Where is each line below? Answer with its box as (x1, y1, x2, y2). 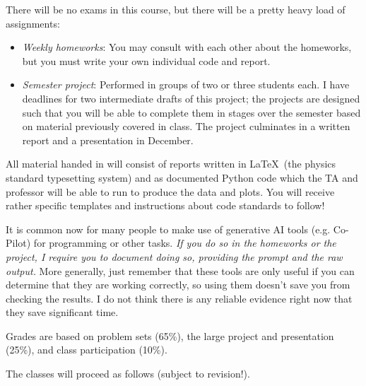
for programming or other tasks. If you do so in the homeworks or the (33, 235, 336, 250)
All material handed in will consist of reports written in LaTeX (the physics (6, 156, 336, 171)
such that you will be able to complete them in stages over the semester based (22, 105, 361, 119)
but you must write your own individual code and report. (22, 53, 271, 68)
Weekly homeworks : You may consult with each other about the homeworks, (22, 40, 352, 54)
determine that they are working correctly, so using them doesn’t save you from (6, 277, 350, 292)
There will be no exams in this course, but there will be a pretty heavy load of (6, 2, 346, 16)
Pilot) (6, 235, 31, 250)
